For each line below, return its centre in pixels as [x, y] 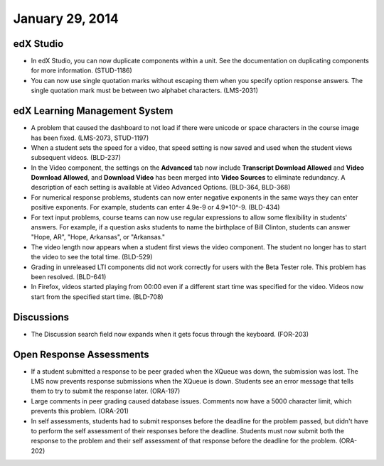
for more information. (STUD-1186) [82, 70]
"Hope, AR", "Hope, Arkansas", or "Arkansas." [98, 237]
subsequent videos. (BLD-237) [76, 158]
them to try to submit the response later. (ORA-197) [106, 391]
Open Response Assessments [81, 354]
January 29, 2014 [66, 18]
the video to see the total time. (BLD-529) [92, 257]
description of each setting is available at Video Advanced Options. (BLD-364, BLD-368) [161, 188]
